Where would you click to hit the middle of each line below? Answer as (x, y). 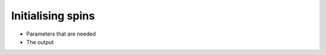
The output (40, 42)
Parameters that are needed (61, 34)
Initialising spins (53, 16)
